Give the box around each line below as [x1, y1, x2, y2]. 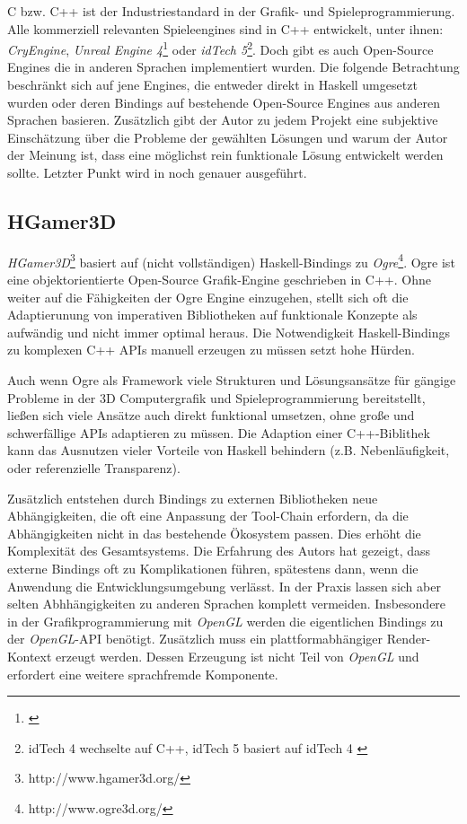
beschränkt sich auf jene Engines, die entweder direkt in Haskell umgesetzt [7, 75, 418, 94]
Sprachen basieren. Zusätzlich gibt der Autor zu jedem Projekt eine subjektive [7, 110, 438, 129]
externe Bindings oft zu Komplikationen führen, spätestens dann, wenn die [7, 558, 419, 577]
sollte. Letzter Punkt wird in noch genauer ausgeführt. [7, 163, 307, 181]
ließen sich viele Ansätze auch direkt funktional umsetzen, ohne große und [7, 406, 415, 425]
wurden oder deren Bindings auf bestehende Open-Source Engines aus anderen [7, 92, 440, 111]
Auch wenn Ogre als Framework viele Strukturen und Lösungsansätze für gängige [7, 371, 456, 390]
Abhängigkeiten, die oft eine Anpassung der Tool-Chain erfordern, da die [7, 506, 409, 525]
